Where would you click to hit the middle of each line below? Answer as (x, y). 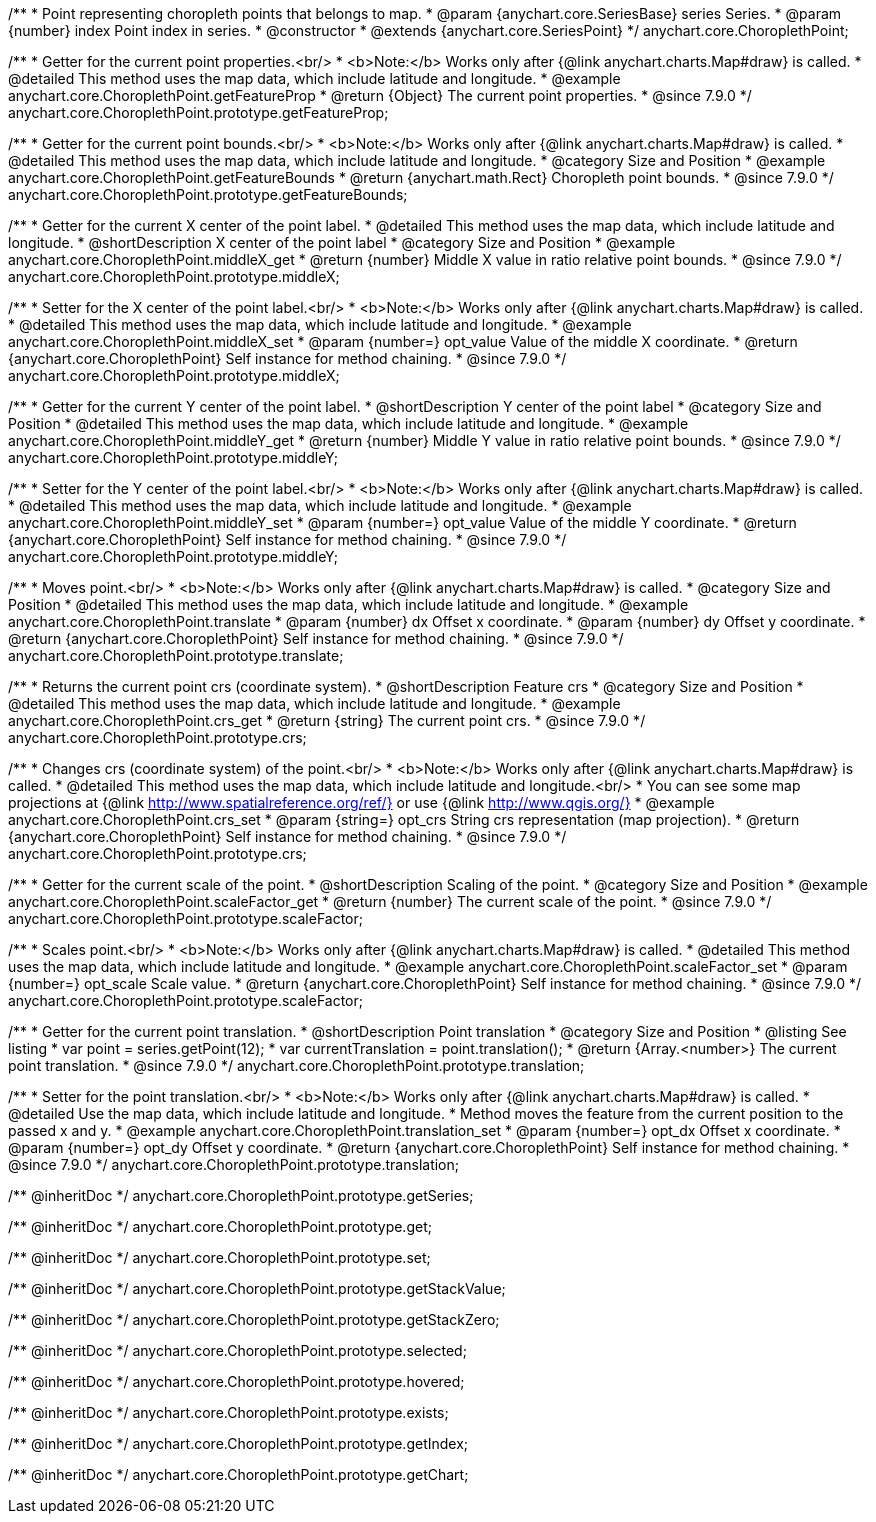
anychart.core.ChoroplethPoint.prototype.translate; (176, 655)
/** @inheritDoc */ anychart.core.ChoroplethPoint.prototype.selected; (237, 1350)
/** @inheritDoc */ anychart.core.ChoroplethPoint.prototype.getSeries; (241, 1195)
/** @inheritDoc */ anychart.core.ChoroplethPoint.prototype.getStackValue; (257, 1288)
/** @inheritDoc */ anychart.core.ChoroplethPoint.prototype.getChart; (238, 1474)
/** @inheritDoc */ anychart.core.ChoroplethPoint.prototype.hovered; (236, 1381)
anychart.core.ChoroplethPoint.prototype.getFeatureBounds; (208, 194)
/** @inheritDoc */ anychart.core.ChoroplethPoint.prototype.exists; (228, 1412)
